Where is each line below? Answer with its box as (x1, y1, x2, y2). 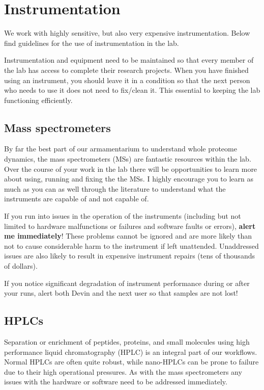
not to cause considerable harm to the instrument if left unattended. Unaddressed (4, 240, 259, 251)
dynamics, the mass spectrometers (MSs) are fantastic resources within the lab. (4, 153, 251, 164)
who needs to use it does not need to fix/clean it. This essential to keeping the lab (4, 85, 260, 95)
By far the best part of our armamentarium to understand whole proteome (4, 143, 237, 154)
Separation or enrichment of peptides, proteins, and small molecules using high (4, 336, 250, 347)
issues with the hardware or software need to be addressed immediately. (4, 376, 227, 387)
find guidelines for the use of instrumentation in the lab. (4, 37, 179, 48)
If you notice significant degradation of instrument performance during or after (4, 277, 250, 288)
